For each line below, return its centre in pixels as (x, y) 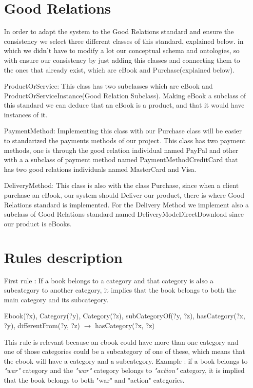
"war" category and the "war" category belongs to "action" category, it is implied (124, 370)
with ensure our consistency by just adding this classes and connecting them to (122, 60)
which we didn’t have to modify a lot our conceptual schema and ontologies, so (122, 50)
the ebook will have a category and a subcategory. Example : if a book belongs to (126, 360)
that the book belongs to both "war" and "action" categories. (94, 379)
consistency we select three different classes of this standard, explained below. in (124, 41)
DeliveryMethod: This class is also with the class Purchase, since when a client (121, 185)
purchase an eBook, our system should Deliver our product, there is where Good (124, 195)
